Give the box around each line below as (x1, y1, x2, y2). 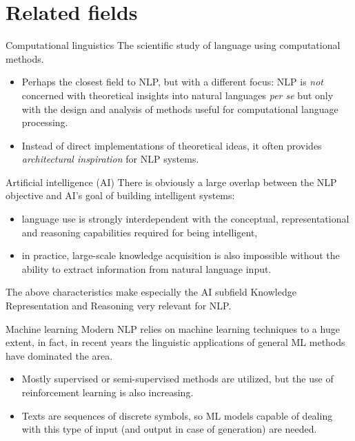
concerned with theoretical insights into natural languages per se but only (21, 88, 334, 102)
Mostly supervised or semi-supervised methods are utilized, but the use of (21, 371, 334, 386)
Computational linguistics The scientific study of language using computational (6, 38, 341, 52)
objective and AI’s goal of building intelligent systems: (6, 188, 235, 203)
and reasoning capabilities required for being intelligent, (21, 225, 258, 239)
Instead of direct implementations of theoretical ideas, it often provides (21, 138, 322, 152)
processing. (21, 115, 68, 130)
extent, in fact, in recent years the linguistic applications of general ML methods (6, 335, 345, 349)
